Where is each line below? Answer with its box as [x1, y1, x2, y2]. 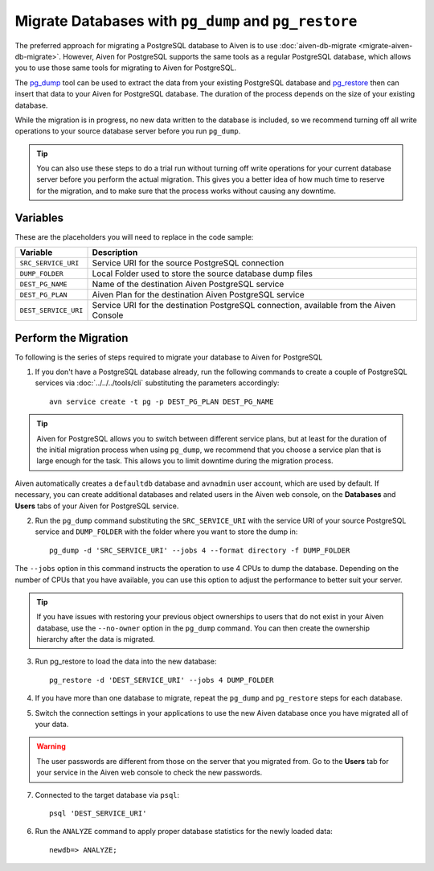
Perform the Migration [14, 331, 129, 345]
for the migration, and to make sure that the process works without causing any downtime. [36, 186, 337, 195]
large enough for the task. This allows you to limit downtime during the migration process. [36, 456, 334, 466]
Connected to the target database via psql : [35, 790, 180, 799]
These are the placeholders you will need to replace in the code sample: [14, 232, 254, 241]
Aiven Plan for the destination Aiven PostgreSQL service [92, 290, 305, 301]
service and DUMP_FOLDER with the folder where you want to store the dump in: [35, 527, 298, 536]
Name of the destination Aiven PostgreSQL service [92, 278, 285, 290]
